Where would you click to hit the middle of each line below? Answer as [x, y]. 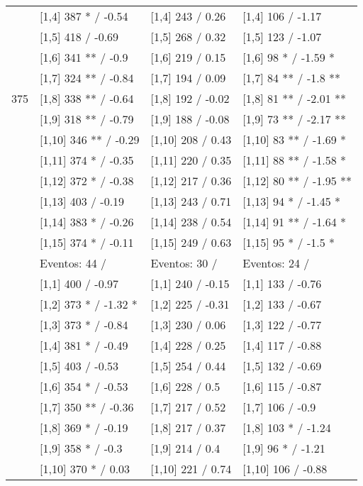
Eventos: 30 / [184, 263]
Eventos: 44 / [73, 263]
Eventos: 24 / [276, 263]
